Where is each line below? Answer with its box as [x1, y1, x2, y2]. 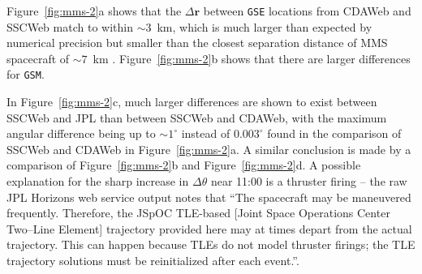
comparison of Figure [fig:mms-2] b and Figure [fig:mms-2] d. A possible [6, 156, 361, 173]
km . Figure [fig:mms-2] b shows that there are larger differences [93, 49, 411, 66]
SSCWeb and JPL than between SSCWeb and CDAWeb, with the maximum [6, 109, 387, 126]
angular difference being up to [6, 125, 156, 142]
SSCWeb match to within [6, 18, 133, 35]
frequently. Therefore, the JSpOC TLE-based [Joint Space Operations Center [6, 204, 390, 221]
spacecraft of [6, 49, 70, 66]
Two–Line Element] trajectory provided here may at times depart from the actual [6, 220, 412, 237]
